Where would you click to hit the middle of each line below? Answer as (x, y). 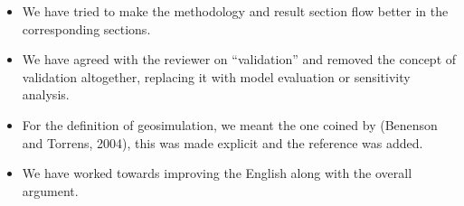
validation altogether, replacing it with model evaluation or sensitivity (216, 76)
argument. (50, 190)
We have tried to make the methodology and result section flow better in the (235, 11)
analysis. (46, 94)
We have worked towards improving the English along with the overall (217, 173)
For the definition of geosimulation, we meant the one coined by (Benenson (230, 124)
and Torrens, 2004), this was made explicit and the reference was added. (223, 142)
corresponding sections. (86, 28)
